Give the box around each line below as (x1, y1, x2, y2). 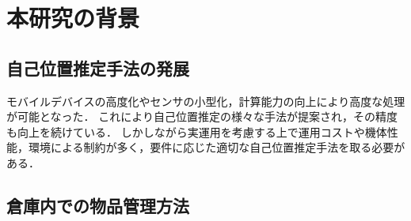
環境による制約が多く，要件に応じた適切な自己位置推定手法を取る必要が (28, 139, 405, 155)
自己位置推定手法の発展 (6, 55, 189, 80)
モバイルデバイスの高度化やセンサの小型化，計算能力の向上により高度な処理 (6, 92, 405, 109)
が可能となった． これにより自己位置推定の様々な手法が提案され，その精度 (6, 108, 398, 125)
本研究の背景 (6, 2, 140, 34)
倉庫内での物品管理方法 (6, 193, 189, 217)
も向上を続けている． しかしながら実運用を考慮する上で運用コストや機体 (6, 123, 387, 140)
